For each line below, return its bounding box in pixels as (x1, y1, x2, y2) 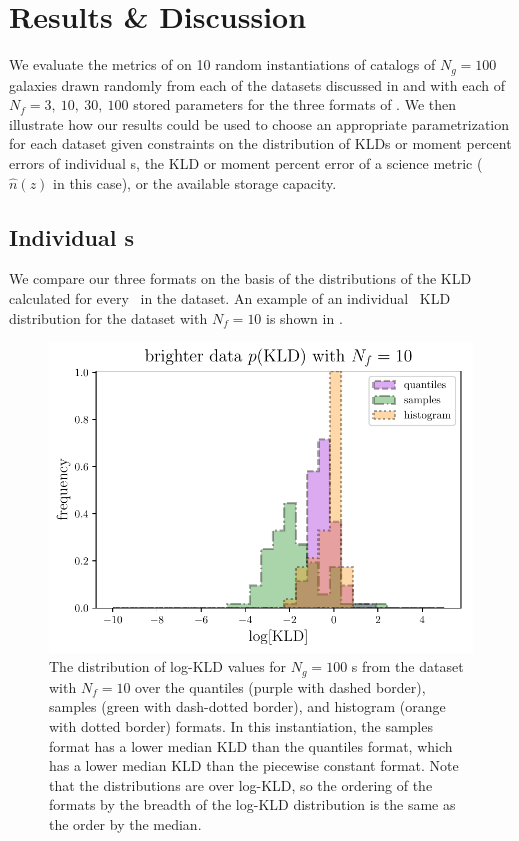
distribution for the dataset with (9, 307, 208, 328)
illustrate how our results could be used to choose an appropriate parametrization (9, 113, 510, 134)
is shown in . (266, 307, 343, 328)
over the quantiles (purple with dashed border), (135, 676, 426, 697)
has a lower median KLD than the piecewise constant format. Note (49, 755, 459, 776)
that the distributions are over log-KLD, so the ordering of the (49, 774, 433, 795)
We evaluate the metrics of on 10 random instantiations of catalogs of (9, 54, 436, 75)
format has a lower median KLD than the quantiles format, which (49, 735, 453, 756)
